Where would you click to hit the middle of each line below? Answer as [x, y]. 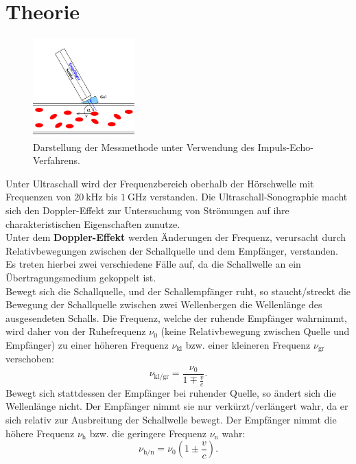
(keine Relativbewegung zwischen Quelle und [255, 331]
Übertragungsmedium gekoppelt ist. [81, 277]
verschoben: [30, 359]
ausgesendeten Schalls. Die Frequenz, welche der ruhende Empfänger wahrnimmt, [177, 317]
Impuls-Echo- [285, 147]
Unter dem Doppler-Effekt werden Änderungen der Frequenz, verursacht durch [176, 237]
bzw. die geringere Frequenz [148, 433]
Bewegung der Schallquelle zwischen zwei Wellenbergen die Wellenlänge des [164, 304]
